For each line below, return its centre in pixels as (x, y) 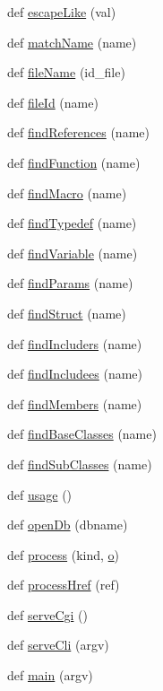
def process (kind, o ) (64, 554)
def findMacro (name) (67, 192)
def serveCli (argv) (58, 645)
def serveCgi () (47, 614)
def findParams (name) (70, 283)
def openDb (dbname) (68, 525)
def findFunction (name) (74, 162)
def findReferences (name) (78, 132)
